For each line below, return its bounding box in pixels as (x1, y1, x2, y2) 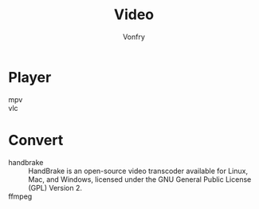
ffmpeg (8, 191, 33, 201)
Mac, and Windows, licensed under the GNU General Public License (28, 174, 252, 184)
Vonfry (122, 32, 146, 41)
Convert (8, 131, 64, 149)
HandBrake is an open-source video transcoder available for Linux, (28, 166, 249, 175)
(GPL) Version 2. (28, 183, 82, 192)
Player (8, 68, 52, 86)
